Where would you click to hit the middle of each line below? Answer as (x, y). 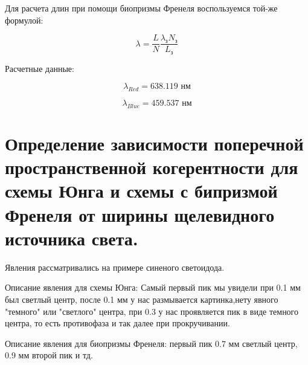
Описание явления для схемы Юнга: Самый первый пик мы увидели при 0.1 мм (153, 287)
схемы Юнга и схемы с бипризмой (141, 191)
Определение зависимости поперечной (154, 144)
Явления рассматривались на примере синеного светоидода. (115, 267)
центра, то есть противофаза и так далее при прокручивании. (117, 323)
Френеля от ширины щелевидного (140, 214)
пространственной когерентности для (152, 167)
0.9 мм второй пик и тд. (49, 355)
